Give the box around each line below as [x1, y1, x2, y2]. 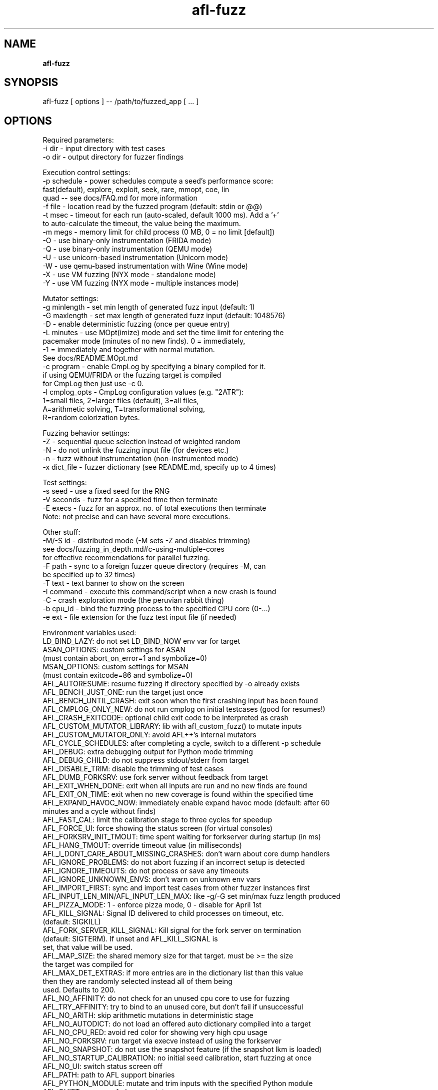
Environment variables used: [42, 628, 136, 637]
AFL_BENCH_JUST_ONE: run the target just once [42, 688, 203, 697]
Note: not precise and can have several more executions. [42, 512, 230, 521]
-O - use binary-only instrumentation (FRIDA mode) [42, 236, 211, 245]
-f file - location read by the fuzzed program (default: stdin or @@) [42, 202, 262, 211]
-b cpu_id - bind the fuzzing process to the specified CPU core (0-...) [42, 604, 270, 613]
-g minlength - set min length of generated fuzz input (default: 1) [42, 303, 255, 312]
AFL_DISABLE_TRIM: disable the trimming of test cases [42, 764, 224, 773]
